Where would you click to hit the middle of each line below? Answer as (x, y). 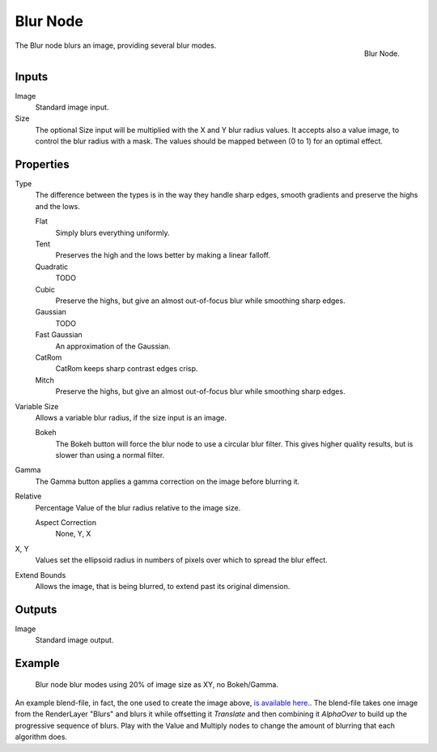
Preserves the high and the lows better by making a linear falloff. (163, 255)
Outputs (36, 609)
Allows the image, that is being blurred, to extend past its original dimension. (163, 586)
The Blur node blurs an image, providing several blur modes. (116, 45)
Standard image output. (74, 640)
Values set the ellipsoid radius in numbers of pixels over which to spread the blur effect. (181, 560)
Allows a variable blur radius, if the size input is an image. (131, 417)
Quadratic (52, 267)
